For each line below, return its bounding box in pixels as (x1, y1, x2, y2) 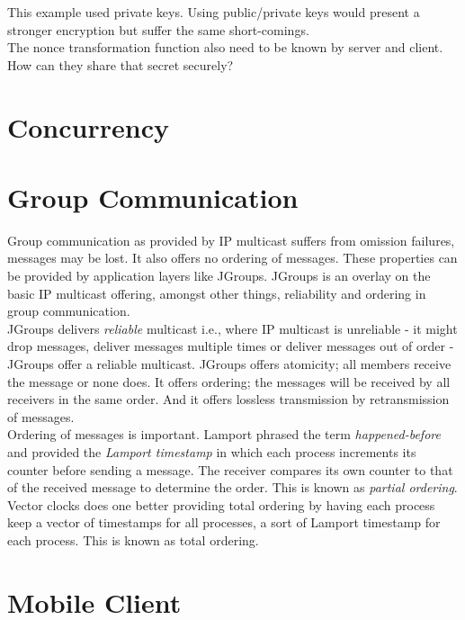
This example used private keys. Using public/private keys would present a (7, 3, 420, 21)
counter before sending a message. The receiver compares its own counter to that (7, 460, 453, 479)
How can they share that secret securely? (7, 55, 234, 74)
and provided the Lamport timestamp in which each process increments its (7, 443, 416, 461)
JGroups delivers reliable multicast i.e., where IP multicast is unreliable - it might (7, 319, 458, 337)
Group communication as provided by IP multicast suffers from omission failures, (7, 230, 455, 249)
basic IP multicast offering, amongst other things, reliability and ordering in (7, 283, 426, 302)
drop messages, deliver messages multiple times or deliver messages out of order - (7, 337, 454, 355)
